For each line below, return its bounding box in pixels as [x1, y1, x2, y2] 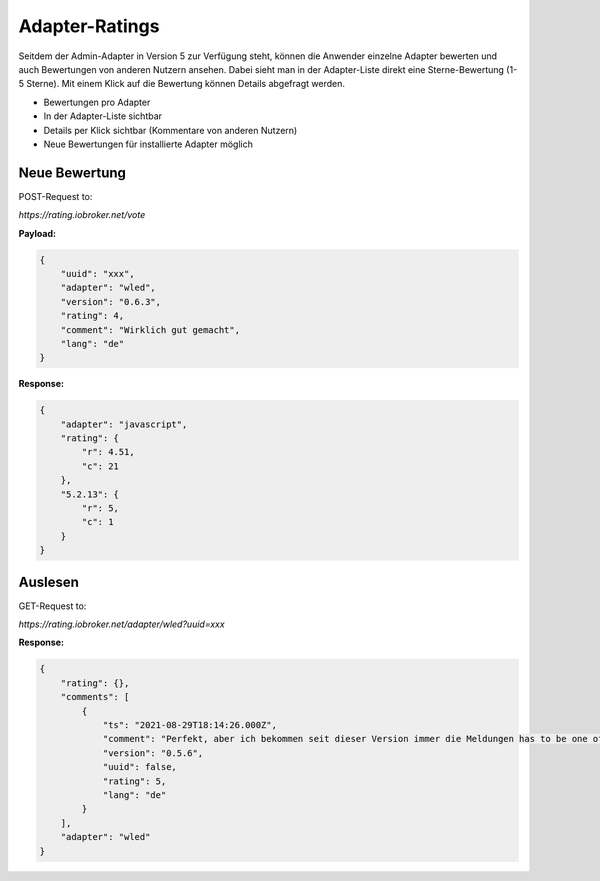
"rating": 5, [102, 775, 167, 787]
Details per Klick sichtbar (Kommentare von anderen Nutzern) [43, 124, 298, 136]
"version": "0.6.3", [60, 296, 162, 307]
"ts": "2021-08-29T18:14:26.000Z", [102, 720, 277, 730]
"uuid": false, [102, 761, 177, 773]
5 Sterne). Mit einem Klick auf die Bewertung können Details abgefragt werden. [18, 78, 345, 90]
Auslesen [18, 573, 80, 590]
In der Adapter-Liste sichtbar [43, 110, 163, 122]
